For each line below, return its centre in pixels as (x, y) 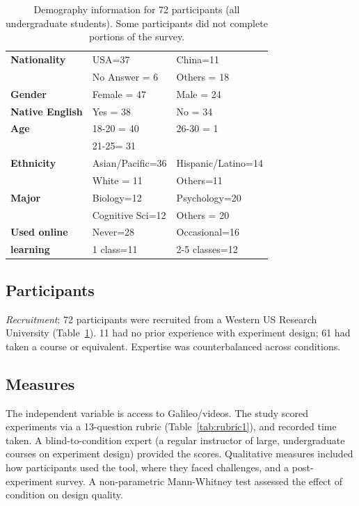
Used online (39, 232)
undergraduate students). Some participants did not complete (137, 23)
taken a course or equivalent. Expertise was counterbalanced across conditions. (173, 346)
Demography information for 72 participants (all (137, 9)
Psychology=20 (209, 197)
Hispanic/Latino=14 (220, 163)
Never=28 (113, 232)
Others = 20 (203, 214)
